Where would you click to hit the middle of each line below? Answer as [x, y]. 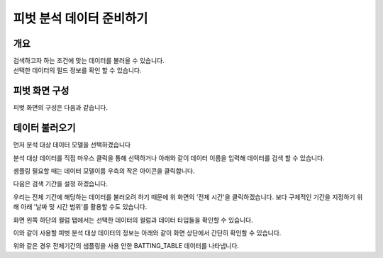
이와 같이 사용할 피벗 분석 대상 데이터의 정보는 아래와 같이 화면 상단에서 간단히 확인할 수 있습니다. [147, 233]
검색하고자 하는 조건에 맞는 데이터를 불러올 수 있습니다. [89, 61]
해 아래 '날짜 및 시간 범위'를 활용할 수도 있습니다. [80, 207]
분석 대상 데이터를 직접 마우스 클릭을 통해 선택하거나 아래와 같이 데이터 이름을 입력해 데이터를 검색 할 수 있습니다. [169, 158]
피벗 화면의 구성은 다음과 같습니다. [60, 108]
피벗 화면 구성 [41, 91]
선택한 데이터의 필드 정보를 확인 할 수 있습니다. [77, 70]
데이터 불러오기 [44, 128]
